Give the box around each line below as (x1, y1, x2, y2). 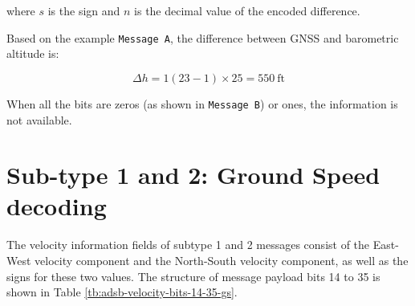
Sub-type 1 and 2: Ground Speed (6, 158, 380, 191)
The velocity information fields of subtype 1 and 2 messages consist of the (6, 236, 370, 253)
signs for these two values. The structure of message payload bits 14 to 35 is (6, 267, 380, 284)
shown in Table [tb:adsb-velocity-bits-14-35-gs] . (6, 284, 238, 300)
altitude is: (6, 45, 59, 62)
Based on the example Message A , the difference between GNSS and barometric (6, 29, 399, 46)
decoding (6, 190, 107, 222)
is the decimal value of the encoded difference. (134, 2, 360, 18)
